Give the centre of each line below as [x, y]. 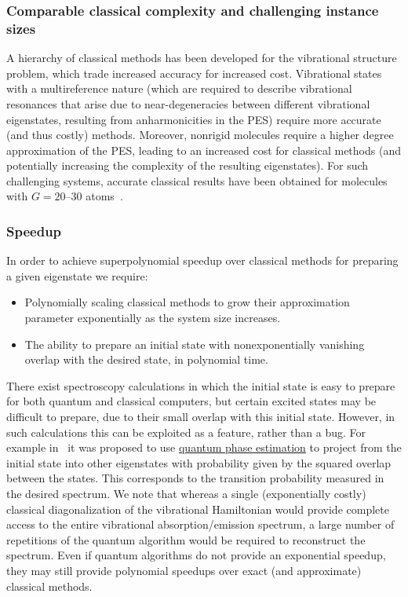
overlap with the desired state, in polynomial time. [146, 359]
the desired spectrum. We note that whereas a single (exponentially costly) [186, 494]
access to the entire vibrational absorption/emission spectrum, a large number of [200, 524]
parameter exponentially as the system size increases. [153, 318]
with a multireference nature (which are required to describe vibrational [179, 88]
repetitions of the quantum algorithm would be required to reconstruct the [186, 539]
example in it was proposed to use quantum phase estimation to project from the [204, 447]
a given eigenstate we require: [77, 275]
